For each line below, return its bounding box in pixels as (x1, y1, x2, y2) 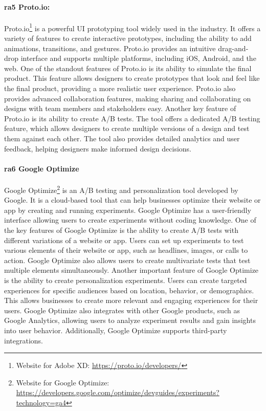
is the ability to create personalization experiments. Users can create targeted (4, 274, 247, 285)
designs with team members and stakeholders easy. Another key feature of (4, 103, 236, 114)
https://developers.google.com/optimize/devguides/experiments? (16, 387, 219, 398)
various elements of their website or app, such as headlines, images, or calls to (4, 245, 248, 255)
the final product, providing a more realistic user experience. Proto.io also (4, 83, 236, 94)
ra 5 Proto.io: (4, 1, 50, 12)
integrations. (4, 335, 43, 345)
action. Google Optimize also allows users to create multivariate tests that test (4, 254, 251, 265)
